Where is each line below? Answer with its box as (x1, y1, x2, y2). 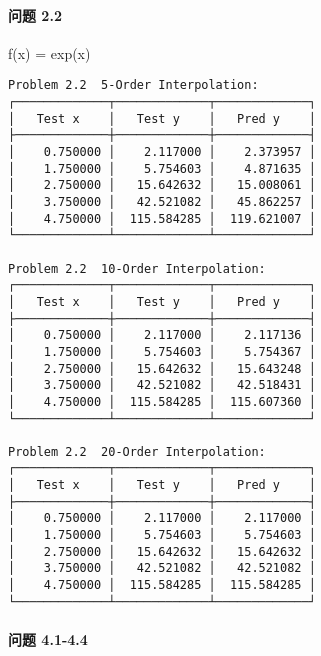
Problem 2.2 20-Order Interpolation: (8, 444, 266, 459)
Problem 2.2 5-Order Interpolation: (8, 78, 259, 93)
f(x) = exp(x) (8, 42, 91, 63)
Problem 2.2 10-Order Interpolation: (8, 261, 266, 276)
